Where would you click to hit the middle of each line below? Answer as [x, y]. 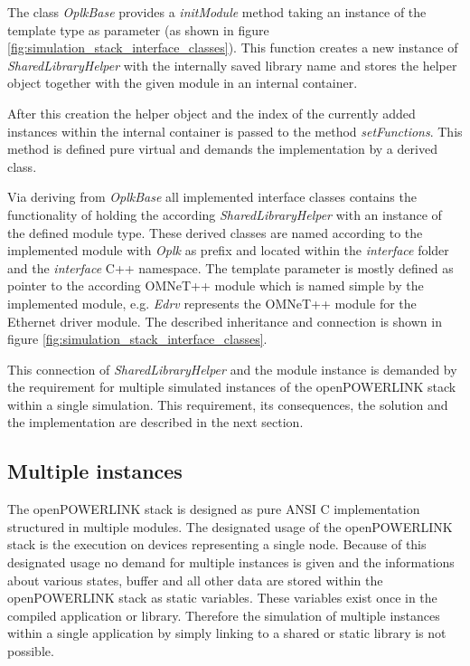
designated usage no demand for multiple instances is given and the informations [231, 562]
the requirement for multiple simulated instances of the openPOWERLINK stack [232, 387]
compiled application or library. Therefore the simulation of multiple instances [224, 615]
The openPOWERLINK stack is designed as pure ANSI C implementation [214, 509]
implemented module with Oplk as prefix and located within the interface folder [228, 250]
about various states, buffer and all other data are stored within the [195, 580]
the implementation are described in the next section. [155, 422]
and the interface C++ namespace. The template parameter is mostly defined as [230, 267]
